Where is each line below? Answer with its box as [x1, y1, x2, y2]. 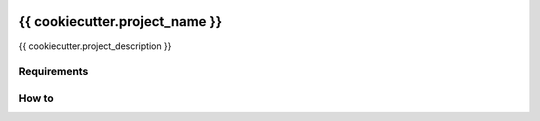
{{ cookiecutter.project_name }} [18, 13, 223, 30]
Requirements [18, 65, 89, 79]
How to [18, 91, 54, 105]
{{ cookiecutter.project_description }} [18, 40, 172, 52]
